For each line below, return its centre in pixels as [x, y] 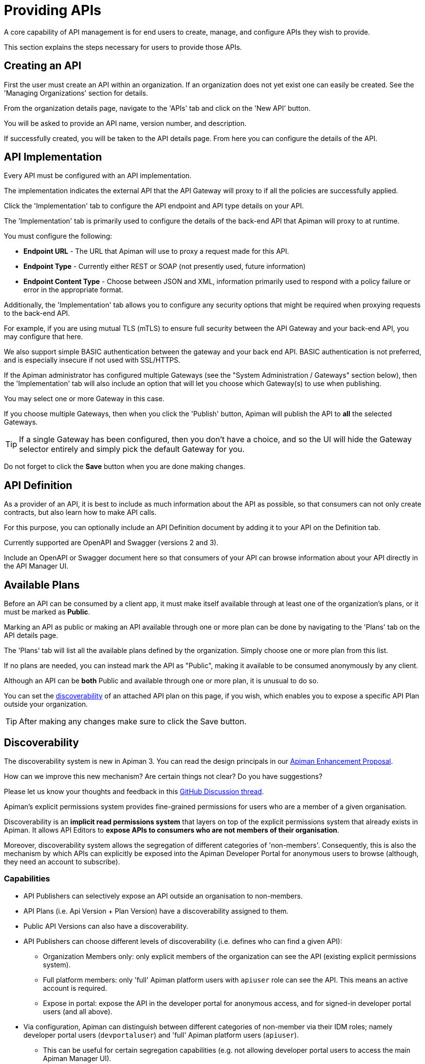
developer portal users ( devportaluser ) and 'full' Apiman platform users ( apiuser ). [161, 1035]
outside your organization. [46, 704]
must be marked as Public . [47, 612]
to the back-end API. [37, 313]
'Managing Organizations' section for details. [76, 93]
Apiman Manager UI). [77, 1058]
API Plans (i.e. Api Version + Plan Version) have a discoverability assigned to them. [156, 911]
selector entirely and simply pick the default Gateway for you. [132, 449]
